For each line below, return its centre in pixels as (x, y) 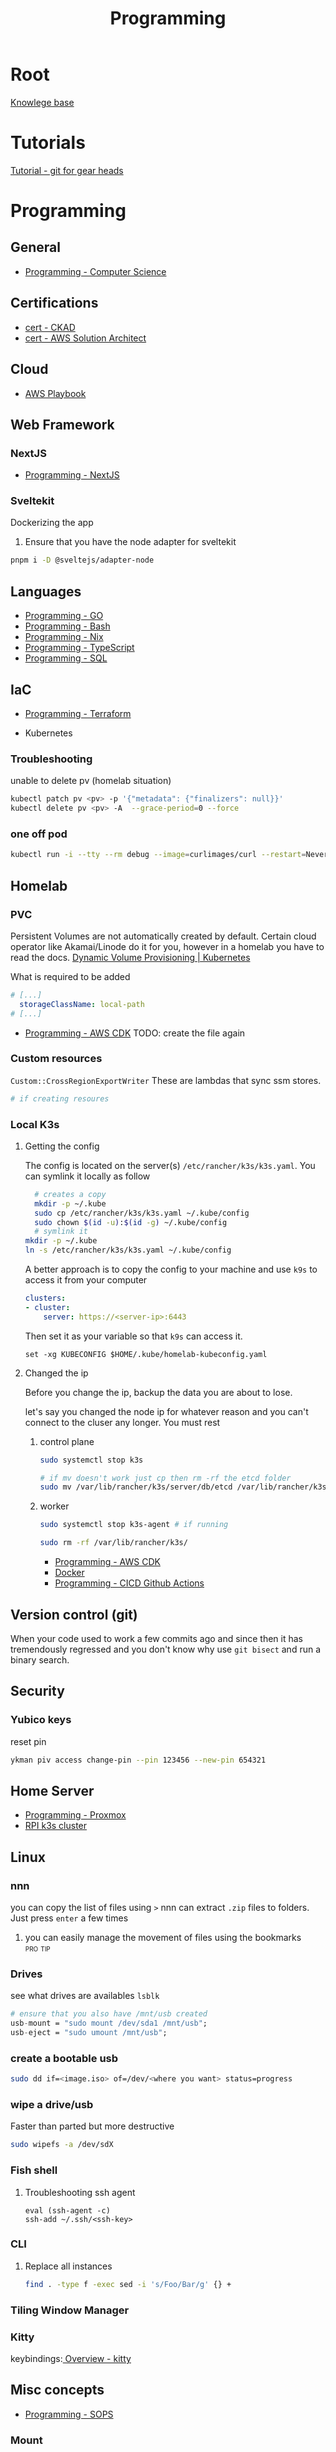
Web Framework (62, 424)
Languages (46, 591)
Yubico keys (41, 1720)
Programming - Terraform (78, 713)
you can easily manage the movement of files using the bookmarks (163, 1937)
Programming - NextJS (72, 475)
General (36, 247)
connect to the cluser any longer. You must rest (122, 1422)
